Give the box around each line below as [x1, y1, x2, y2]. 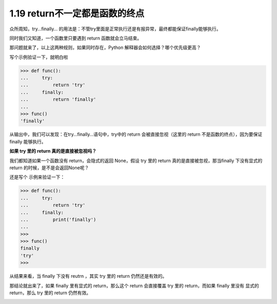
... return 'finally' [20, 97, 96, 102]
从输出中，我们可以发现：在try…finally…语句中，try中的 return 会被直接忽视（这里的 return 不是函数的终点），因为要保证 [9, 131, 263, 137]
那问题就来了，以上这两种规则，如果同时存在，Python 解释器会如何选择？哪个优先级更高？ [9, 44, 201, 51]
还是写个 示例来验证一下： [9, 174, 65, 180]
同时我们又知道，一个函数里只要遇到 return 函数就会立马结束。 [9, 35, 142, 41]
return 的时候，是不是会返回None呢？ [9, 165, 89, 171]
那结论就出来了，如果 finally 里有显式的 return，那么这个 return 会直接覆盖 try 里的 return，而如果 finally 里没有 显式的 [9, 282, 259, 289]
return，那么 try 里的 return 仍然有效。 [9, 290, 91, 296]
